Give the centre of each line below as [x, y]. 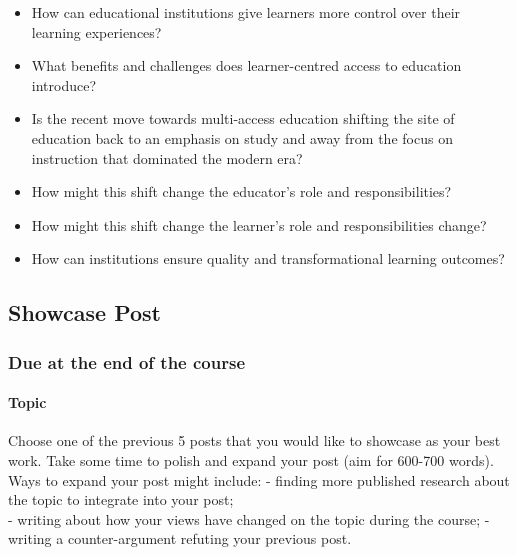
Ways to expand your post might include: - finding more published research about [259, 479]
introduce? [64, 84]
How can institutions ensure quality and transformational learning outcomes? [268, 258]
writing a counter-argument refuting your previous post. [180, 538]
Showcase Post [84, 312]
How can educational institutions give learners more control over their [246, 12]
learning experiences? [96, 31]
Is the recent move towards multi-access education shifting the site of [243, 118]
